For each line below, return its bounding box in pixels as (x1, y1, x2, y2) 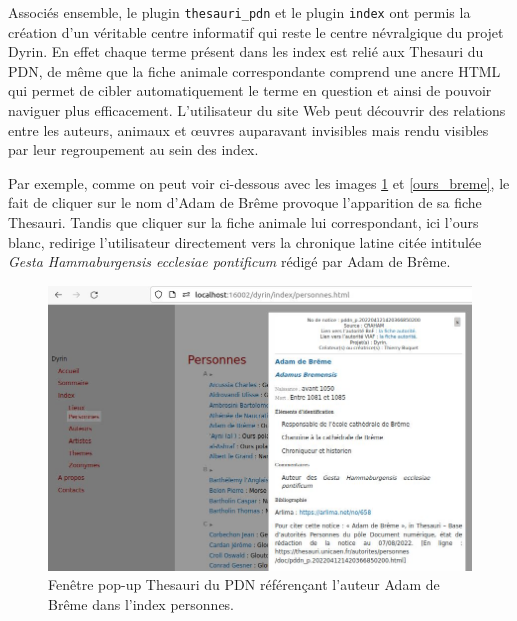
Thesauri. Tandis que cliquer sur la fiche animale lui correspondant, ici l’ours (8, 212, 479, 232)
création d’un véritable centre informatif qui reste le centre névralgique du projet (8, 21, 504, 42)
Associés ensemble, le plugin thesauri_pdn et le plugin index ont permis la (8, 2, 471, 22)
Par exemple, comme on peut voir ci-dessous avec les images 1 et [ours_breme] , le (8, 172, 510, 193)
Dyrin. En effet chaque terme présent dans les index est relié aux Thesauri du (8, 41, 484, 62)
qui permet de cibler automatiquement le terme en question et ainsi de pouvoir (8, 80, 492, 101)
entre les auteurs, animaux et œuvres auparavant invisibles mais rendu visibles (8, 119, 489, 140)
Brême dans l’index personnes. (48, 593, 235, 614)
